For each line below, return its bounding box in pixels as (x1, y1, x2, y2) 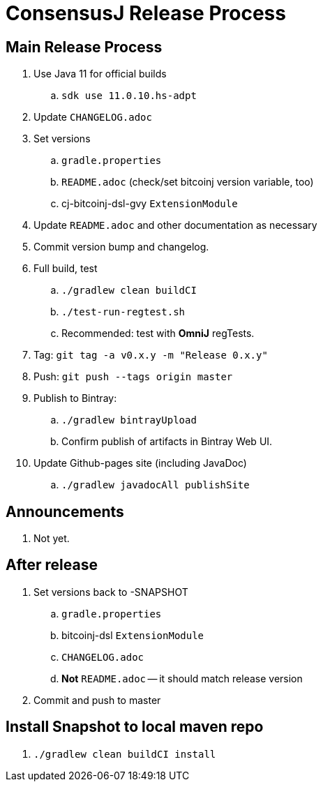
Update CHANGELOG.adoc (33, 111, 152, 123)
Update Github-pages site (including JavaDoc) (33, 457, 247, 470)
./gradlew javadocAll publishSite (61, 479, 250, 491)
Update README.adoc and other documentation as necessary (33, 219, 317, 232)
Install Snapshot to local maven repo (6, 718, 264, 736)
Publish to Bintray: (33, 392, 117, 405)
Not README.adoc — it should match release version (61, 672, 303, 684)
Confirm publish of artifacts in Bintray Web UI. (61, 435, 273, 448)
